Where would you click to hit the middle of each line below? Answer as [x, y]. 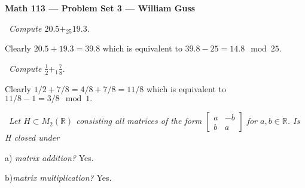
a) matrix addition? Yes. [49, 157]
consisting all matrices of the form [139, 121]
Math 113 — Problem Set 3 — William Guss [100, 8]
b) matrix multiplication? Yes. [58, 178]
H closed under [32, 137]
